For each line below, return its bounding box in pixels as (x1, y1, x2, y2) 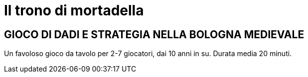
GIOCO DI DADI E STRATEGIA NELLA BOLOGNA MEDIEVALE (4, 28, 305, 41)
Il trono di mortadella (4, 2, 144, 19)
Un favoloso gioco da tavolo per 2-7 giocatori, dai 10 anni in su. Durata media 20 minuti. (4, 49, 292, 58)
